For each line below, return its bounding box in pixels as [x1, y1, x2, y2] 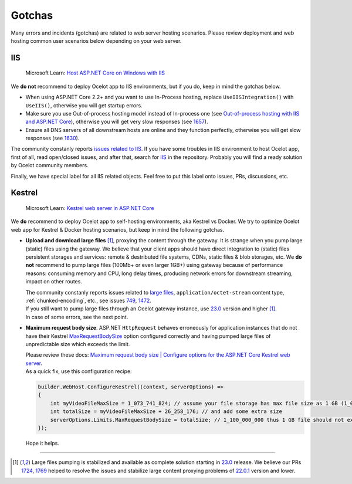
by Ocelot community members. [11, 162, 89, 169]
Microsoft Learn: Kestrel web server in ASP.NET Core [25, 205, 155, 212]
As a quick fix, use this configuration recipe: [25, 368, 132, 375]
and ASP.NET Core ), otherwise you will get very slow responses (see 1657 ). [25, 118, 208, 126]
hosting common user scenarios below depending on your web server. [11, 37, 182, 44]
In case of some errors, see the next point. [25, 313, 128, 320]
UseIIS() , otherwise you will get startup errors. [25, 101, 143, 109]
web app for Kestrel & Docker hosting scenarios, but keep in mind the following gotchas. [11, 226, 225, 233]
